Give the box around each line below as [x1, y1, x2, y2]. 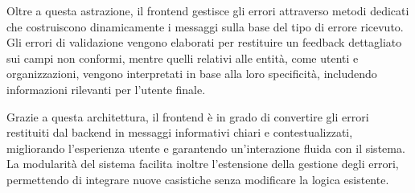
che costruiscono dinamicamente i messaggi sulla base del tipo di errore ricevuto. [6, 18, 404, 35]
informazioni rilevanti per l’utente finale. [6, 80, 206, 97]
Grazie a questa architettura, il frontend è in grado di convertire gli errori [6, 108, 369, 125]
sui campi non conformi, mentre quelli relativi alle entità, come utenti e [6, 49, 359, 66]
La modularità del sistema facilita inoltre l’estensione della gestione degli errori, [6, 155, 399, 172]
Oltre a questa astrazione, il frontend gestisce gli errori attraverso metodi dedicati [6, 2, 409, 18]
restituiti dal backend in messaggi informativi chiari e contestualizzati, [6, 124, 353, 141]
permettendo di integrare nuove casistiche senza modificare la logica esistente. [6, 170, 389, 187]
